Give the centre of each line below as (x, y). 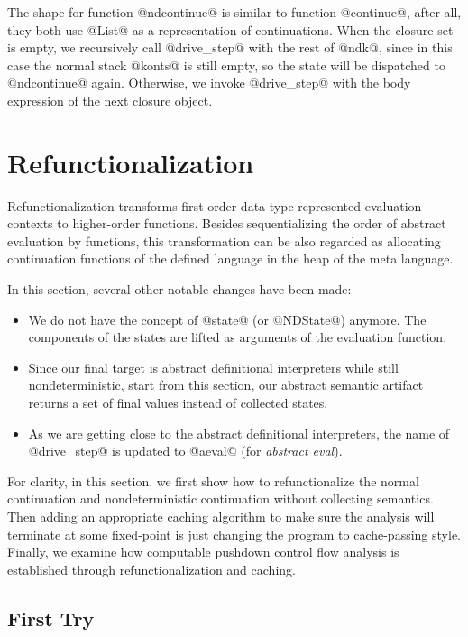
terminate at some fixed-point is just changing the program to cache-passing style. (234, 534)
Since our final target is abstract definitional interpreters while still (213, 367)
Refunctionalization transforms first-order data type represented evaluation (215, 205)
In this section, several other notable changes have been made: (179, 289)
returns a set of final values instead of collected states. (178, 403)
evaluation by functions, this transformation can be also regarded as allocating (224, 240)
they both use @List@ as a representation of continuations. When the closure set (230, 29)
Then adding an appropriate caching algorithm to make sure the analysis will (221, 516)
